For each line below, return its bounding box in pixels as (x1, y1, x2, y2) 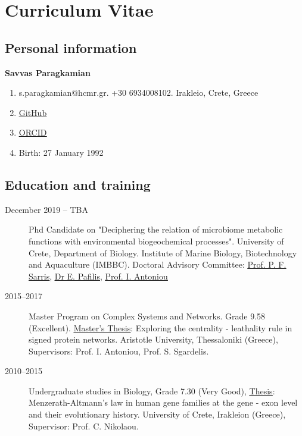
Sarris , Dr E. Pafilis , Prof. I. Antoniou (29, 269, 168, 282)
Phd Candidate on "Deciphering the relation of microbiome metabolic (29, 223, 283, 236)
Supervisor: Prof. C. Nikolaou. (29, 419, 139, 432)
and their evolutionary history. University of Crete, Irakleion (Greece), (29, 408, 286, 421)
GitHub (18, 106, 47, 118)
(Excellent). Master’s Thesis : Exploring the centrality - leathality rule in (29, 321, 292, 334)
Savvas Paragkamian (5, 66, 91, 79)
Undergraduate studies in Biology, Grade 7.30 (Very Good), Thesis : (29, 384, 275, 397)
